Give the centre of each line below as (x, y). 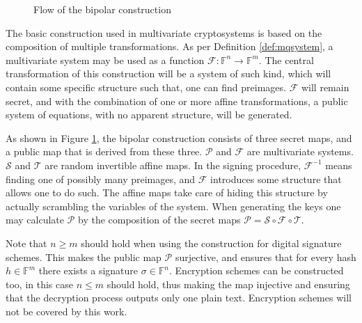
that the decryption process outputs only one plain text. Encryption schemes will (179, 298)
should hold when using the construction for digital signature (211, 243)
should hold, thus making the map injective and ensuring (228, 284)
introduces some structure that (276, 179)
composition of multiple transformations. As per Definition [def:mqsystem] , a (170, 46)
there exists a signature (88, 270)
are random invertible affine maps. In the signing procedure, (173, 165)
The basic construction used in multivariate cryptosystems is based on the (164, 32)
